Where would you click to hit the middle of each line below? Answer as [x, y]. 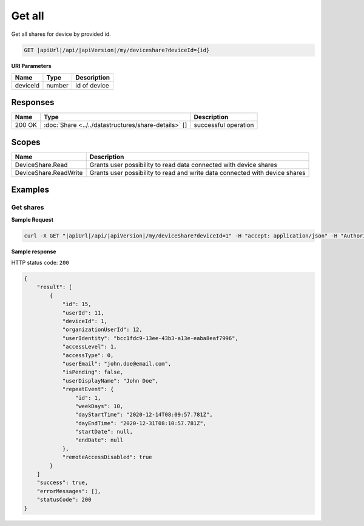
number [58, 85]
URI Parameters [31, 66]
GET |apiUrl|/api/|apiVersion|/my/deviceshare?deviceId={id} [117, 50]
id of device [92, 85]
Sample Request [32, 219]
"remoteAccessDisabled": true [107, 457]
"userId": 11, [83, 313]
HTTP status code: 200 [40, 263]
